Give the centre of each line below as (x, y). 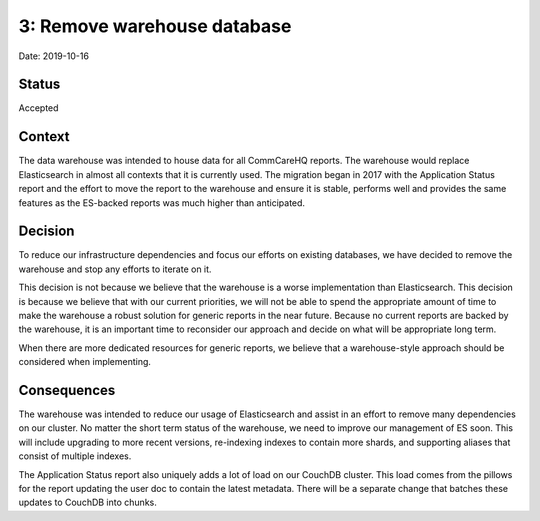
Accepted (38, 108)
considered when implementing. (85, 362)
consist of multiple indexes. (75, 456)
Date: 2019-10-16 (54, 56)
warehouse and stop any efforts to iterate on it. (115, 269)
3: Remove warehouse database (155, 26)
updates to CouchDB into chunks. (87, 502)
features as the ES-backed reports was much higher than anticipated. (161, 202)
